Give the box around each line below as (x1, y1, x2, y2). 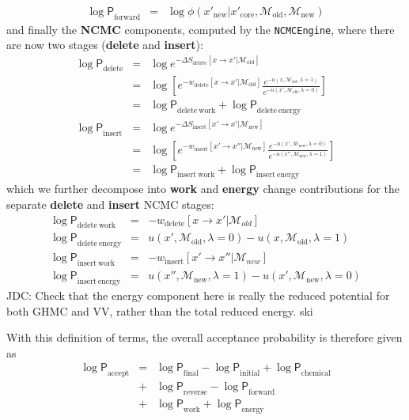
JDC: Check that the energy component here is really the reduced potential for (6, 286, 390, 303)
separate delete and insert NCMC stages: (6, 196, 214, 213)
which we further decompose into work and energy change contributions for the (6, 180, 400, 197)
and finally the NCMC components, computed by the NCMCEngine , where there (6, 21, 395, 37)
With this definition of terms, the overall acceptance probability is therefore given (6, 329, 403, 346)
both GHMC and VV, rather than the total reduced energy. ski (6, 302, 313, 319)
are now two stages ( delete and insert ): (6, 36, 203, 53)
